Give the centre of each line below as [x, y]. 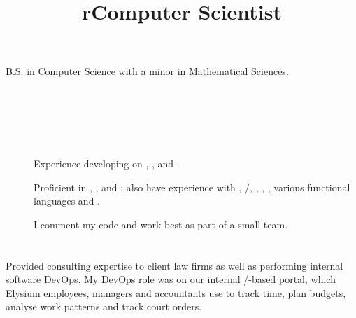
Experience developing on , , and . [107, 163]
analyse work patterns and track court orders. [104, 306]
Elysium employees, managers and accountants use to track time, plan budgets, [176, 292]
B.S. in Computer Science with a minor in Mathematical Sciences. [147, 71]
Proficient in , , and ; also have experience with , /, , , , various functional [192, 187]
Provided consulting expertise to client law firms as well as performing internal [175, 265]
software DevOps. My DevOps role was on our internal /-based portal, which [171, 279]
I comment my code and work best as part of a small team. [161, 224]
